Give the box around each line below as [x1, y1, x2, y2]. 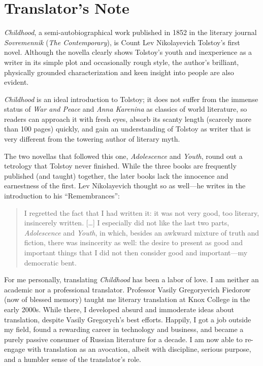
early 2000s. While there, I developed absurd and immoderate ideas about [4, 304, 235, 314]
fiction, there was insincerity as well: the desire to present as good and [24, 237, 243, 248]
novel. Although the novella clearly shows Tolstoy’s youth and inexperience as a [4, 47, 252, 57]
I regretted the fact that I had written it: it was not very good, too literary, [24, 207, 259, 218]
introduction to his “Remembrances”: [4, 190, 120, 201]
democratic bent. [24, 257, 77, 268]
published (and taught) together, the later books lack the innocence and [4, 170, 228, 181]
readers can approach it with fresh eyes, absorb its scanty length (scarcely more [4, 113, 251, 124]
